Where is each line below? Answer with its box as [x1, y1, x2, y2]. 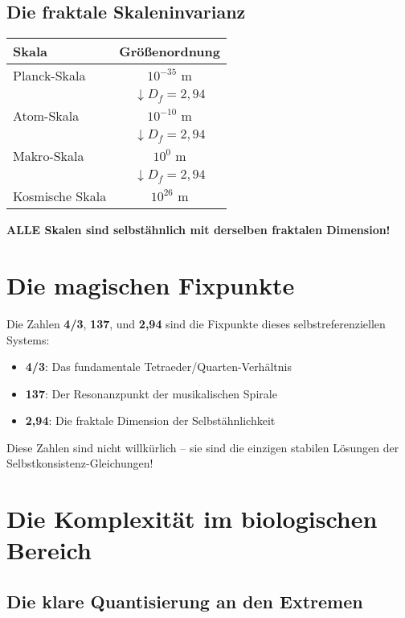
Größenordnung [119, 42, 220, 61]
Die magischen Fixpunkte [6, 268, 295, 301]
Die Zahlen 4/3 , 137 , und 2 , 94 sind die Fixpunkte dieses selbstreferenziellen [6, 315, 386, 332]
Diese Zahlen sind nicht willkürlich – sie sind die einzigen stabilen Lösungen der [6, 439, 399, 455]
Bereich [6, 534, 92, 566]
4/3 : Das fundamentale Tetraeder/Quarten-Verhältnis [25, 358, 292, 375]
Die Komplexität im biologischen [6, 502, 378, 535]
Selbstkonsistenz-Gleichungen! [6, 455, 153, 472]
